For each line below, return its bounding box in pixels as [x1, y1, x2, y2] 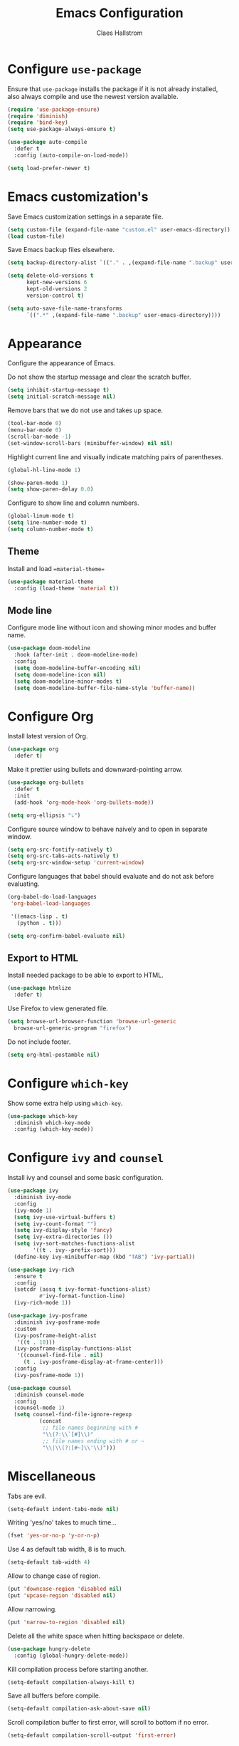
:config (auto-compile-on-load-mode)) [14, 152, 129, 159]
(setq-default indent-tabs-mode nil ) [7, 1505, 119, 1512]
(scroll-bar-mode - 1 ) [7, 433, 72, 440]
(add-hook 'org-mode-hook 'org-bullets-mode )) [14, 799, 154, 806]
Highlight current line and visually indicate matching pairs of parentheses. [7, 452, 224, 461]
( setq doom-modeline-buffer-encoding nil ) [14, 664, 142, 671]
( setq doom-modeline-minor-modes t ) [14, 678, 122, 685]
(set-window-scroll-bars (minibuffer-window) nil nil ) [7, 439, 174, 446]
